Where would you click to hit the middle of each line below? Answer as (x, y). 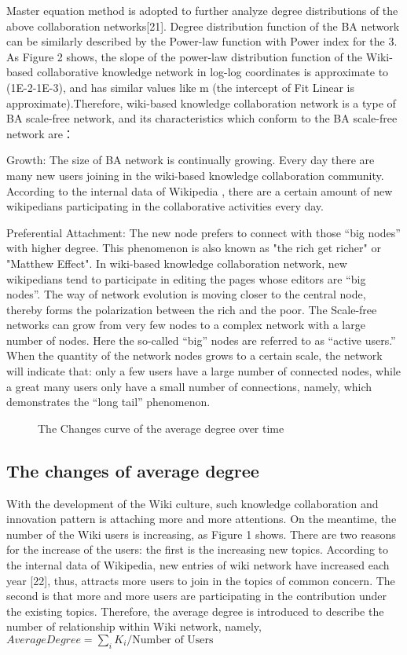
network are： (40, 133)
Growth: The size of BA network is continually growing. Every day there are (191, 160)
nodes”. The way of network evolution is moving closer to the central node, (186, 294)
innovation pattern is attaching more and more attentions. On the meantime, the (202, 519)
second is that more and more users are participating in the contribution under (196, 596)
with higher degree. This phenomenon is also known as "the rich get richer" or (194, 248)
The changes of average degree (133, 470)
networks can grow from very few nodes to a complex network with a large (186, 325)
